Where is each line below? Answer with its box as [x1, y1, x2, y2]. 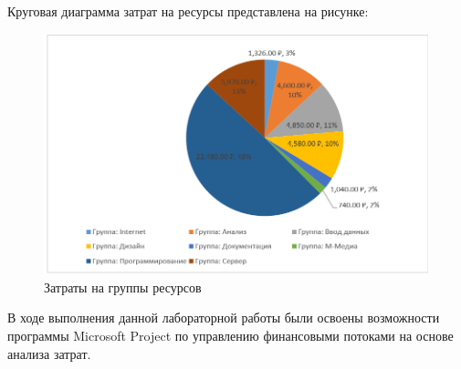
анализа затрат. [7, 343, 91, 363]
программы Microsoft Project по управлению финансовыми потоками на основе [7, 325, 454, 344]
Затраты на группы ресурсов [44, 277, 202, 296]
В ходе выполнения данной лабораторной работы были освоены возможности [7, 308, 440, 327]
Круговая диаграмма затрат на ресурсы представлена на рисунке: [7, 2, 369, 20]
